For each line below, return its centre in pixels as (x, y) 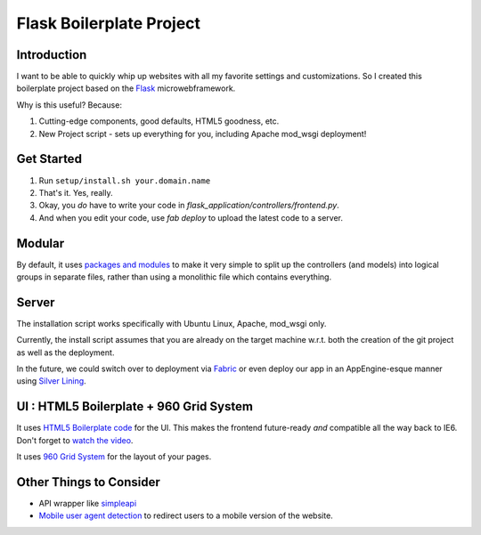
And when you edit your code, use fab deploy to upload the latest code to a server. (191, 217)
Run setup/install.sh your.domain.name (125, 180)
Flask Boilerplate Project (108, 23)
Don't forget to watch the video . (75, 440)
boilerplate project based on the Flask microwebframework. (126, 88)
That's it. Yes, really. (76, 192)
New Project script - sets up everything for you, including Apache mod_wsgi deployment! (203, 134)
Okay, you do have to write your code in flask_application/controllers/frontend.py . (189, 206)
